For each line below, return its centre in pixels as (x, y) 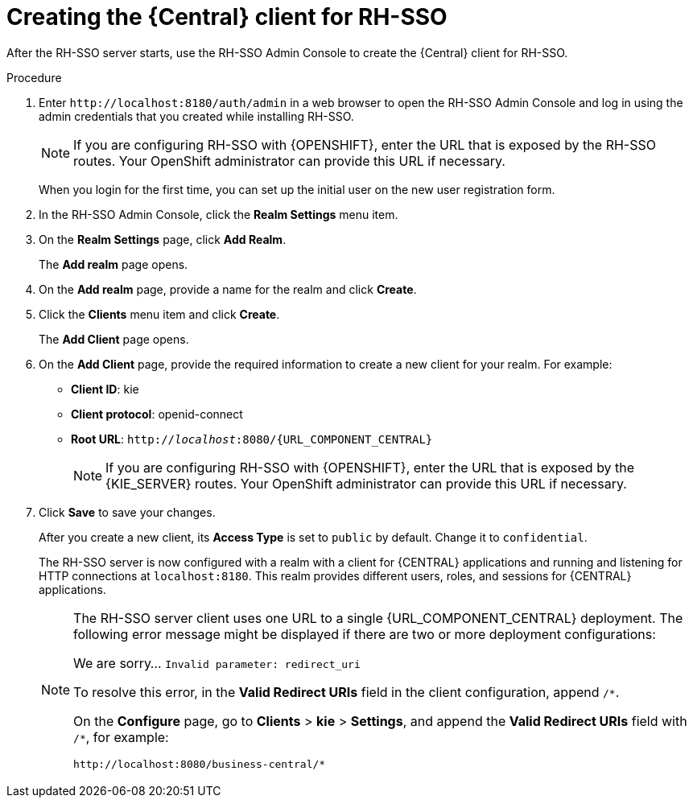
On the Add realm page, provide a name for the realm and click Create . (228, 289)
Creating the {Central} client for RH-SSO (227, 17)
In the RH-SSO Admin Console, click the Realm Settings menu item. (219, 214)
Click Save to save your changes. (127, 512)
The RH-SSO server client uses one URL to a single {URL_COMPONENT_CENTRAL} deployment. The (378, 618)
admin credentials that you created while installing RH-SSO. (196, 116)
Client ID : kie (105, 389)
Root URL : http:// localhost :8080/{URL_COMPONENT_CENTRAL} (252, 439)
